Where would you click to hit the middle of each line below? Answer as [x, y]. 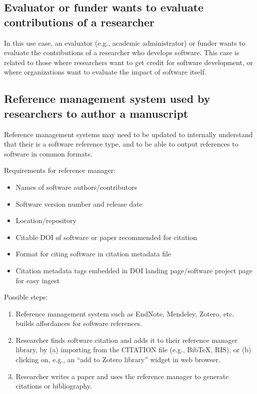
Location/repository [46, 220]
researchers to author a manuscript [96, 113]
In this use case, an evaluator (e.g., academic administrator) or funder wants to [125, 42]
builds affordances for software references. [79, 323]
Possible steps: [26, 297]
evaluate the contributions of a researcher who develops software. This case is [122, 52]
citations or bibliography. [54, 386]
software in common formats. [48, 153]
